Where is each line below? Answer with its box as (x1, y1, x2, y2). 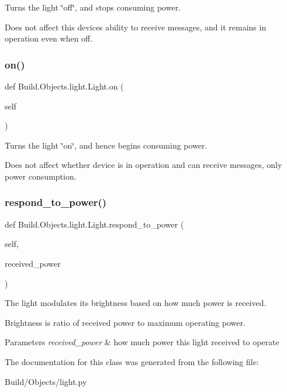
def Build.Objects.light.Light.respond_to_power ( (5, 218, 184, 230)
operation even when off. (5, 32, 93, 44)
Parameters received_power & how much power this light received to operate (5, 336, 279, 348)
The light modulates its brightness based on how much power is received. (5, 297, 267, 309)
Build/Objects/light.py (5, 375, 87, 387)
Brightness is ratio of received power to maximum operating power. (5, 316, 246, 328)
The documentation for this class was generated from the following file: (5, 355, 259, 367)
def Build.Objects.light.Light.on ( (5, 80, 124, 92)
